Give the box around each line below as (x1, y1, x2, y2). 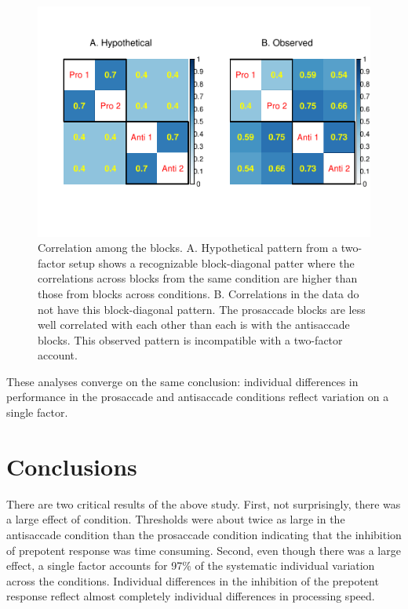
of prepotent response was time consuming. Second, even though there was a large (6, 542, 401, 558)
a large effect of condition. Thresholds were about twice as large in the (6, 511, 345, 527)
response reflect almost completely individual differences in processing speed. (6, 588, 375, 604)
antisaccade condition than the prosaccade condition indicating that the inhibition (6, 526, 402, 542)
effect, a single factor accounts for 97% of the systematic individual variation (6, 557, 375, 574)
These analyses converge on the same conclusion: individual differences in (6, 373, 359, 389)
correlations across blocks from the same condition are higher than (38, 270, 358, 286)
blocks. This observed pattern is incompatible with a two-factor (38, 331, 343, 348)
